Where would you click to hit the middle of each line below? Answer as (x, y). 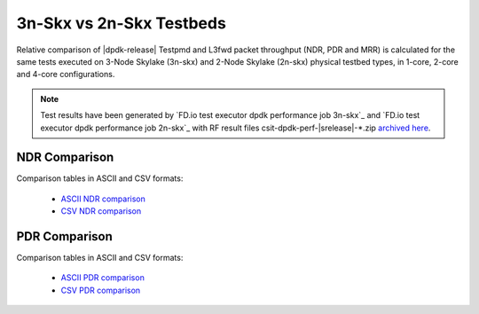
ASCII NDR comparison (103, 199)
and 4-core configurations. (66, 75)
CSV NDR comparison (101, 211)
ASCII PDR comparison (103, 278)
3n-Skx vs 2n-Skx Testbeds (121, 23)
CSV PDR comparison (101, 290)
